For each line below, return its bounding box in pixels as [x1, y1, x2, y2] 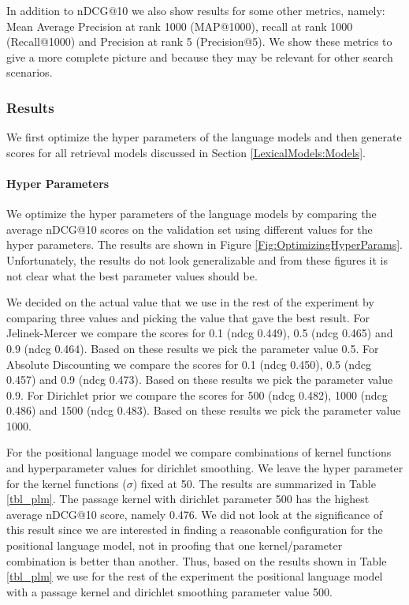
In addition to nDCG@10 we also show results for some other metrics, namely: [6, 2, 385, 18]
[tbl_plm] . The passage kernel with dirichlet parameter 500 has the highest [6, 490, 370, 507]
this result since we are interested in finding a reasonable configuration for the [6, 521, 383, 538]
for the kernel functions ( [6, 475, 127, 491]
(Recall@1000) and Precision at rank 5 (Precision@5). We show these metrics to [6, 33, 392, 50]
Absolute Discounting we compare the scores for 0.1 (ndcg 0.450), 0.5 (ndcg [6, 355, 371, 372]
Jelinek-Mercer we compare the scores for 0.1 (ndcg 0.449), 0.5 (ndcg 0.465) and [6, 325, 393, 341]
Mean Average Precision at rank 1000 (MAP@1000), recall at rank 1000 [6, 17, 353, 34]
